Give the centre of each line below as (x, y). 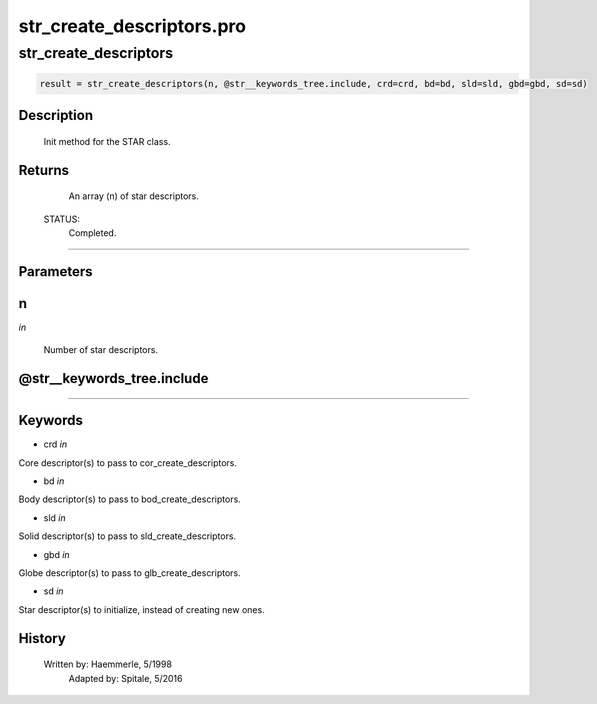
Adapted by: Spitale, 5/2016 (125, 678)
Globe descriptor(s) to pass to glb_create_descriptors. (130, 572)
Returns (44, 170)
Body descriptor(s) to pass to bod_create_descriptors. (130, 499)
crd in (55, 444)
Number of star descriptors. (101, 350)
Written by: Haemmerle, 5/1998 (107, 664)
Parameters (55, 271)
